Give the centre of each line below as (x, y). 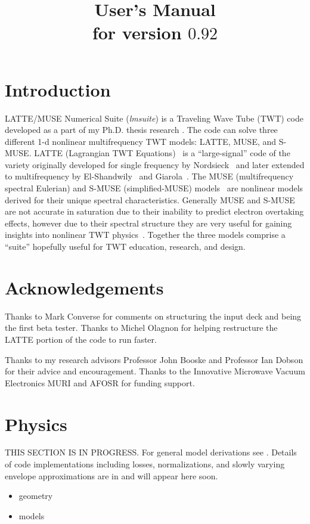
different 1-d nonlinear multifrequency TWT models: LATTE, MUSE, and (141, 141)
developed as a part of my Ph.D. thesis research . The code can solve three (141, 130)
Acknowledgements (84, 287)
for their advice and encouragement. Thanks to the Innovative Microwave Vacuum (155, 371)
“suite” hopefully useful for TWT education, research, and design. (125, 247)
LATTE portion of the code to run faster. (81, 339)
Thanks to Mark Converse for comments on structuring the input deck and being (153, 316)
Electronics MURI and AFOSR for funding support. (100, 382)
